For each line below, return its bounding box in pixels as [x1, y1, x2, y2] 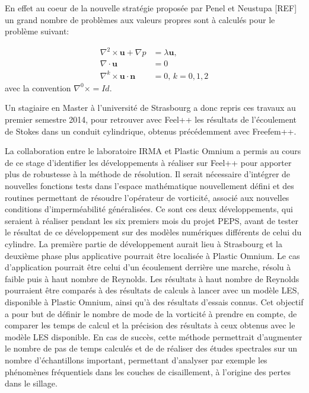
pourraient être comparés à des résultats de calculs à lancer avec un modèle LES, [5, 284, 300, 296]
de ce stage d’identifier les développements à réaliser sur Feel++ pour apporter [5, 156, 292, 168]
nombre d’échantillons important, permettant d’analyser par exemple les [5, 353, 267, 366]
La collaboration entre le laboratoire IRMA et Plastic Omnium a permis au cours [5, 145, 301, 157]
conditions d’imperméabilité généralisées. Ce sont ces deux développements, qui [5, 203, 293, 215]
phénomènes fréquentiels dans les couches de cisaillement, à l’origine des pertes [5, 365, 291, 378]
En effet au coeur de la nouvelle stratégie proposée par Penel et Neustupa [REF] [5, 2, 297, 14]
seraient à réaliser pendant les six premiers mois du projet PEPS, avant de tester [5, 214, 298, 226]
